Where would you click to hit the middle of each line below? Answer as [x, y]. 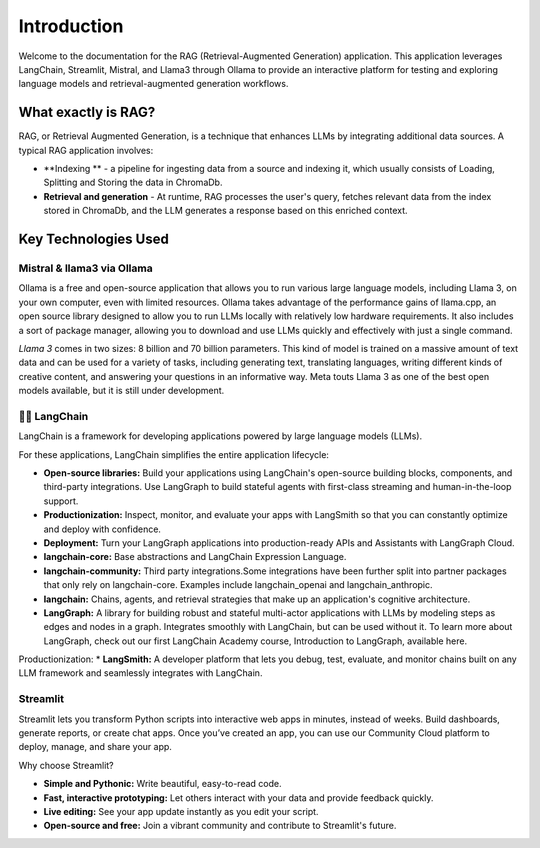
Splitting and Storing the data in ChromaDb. [133, 182]
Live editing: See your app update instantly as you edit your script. [181, 811]
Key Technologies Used [93, 239]
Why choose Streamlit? [66, 765]
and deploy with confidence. [102, 529]
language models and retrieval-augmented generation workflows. [153, 84]
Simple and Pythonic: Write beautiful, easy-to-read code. [162, 784]
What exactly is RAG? [87, 112]
